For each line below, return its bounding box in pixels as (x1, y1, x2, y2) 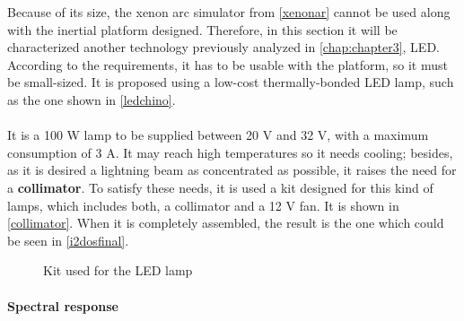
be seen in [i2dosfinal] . (7, 230, 129, 249)
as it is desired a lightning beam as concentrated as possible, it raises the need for (7, 160, 457, 179)
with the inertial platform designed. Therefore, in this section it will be (7, 20, 398, 39)
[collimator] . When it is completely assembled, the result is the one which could (7, 213, 444, 232)
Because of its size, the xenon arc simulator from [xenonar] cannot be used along (7, 3, 451, 21)
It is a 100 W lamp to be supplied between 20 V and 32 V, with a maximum (7, 126, 429, 144)
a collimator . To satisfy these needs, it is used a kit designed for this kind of (7, 178, 433, 196)
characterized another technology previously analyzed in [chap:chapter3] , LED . (7, 38, 440, 56)
